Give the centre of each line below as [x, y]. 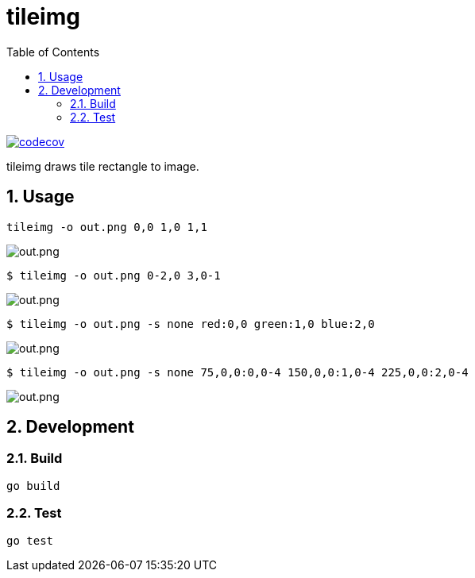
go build [33, 486]
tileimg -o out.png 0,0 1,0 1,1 [107, 227]
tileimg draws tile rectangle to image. [103, 166]
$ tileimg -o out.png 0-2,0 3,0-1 [114, 275]
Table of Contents [53, 52]
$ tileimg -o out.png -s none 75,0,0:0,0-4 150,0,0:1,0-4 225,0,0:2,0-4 [237, 372]
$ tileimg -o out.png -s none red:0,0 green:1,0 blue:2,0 [191, 324]
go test [30, 540]
